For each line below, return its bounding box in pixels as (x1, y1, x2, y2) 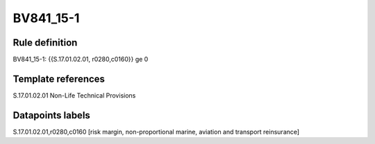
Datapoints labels (12, 109, 90, 121)
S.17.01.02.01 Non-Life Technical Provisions (12, 91, 136, 100)
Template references (12, 73, 106, 84)
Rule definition (12, 37, 78, 48)
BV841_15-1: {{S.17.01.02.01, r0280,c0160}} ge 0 (12, 55, 149, 64)
